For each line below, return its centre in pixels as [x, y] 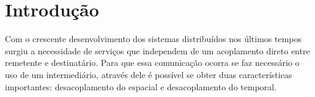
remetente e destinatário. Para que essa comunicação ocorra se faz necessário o [152, 63]
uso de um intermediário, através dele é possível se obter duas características [149, 74]
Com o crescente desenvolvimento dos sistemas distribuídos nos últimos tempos [154, 39]
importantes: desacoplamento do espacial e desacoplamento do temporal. [141, 86]
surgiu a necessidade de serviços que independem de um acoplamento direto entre [157, 50]
